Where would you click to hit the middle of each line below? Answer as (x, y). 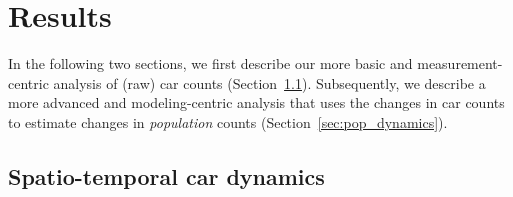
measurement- (460, 63)
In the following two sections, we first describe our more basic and (210, 63)
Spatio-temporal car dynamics (166, 175)
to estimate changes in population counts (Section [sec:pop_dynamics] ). (228, 121)
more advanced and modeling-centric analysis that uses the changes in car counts (256, 102)
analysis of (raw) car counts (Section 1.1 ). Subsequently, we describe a (269, 82)
